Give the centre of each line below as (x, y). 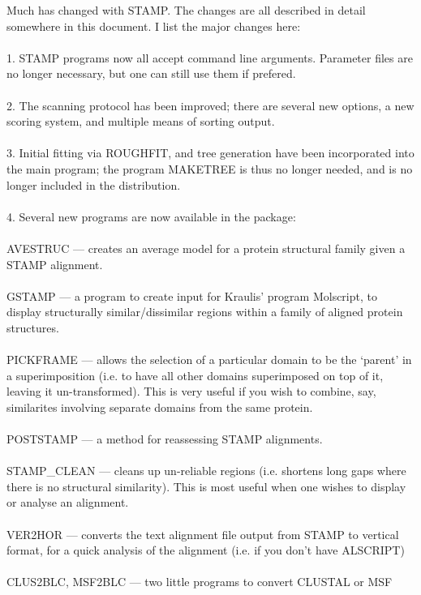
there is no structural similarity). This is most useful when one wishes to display (206, 486)
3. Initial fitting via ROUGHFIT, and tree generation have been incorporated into (210, 153)
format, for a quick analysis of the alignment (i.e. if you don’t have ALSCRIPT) (206, 550)
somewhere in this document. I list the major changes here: (154, 26)
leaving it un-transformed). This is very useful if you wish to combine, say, (191, 391)
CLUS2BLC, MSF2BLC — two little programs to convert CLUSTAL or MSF (200, 582)
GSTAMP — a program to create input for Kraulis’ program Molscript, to (192, 295)
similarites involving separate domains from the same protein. (160, 407)
